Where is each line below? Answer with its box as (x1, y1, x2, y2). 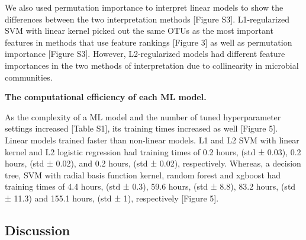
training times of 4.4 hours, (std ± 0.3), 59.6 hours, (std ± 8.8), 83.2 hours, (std (5, 180, 296, 193)
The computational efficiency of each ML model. (5, 91, 207, 103)
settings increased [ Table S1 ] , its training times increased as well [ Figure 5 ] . (5, 122, 278, 135)
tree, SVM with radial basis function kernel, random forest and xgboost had (5, 168, 281, 181)
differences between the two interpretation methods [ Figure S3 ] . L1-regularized (5, 12, 290, 25)
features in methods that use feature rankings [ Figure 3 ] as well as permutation (5, 36, 292, 48)
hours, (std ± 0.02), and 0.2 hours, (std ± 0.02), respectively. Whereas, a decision (5, 157, 301, 169)
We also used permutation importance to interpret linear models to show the (5, 1, 284, 13)
